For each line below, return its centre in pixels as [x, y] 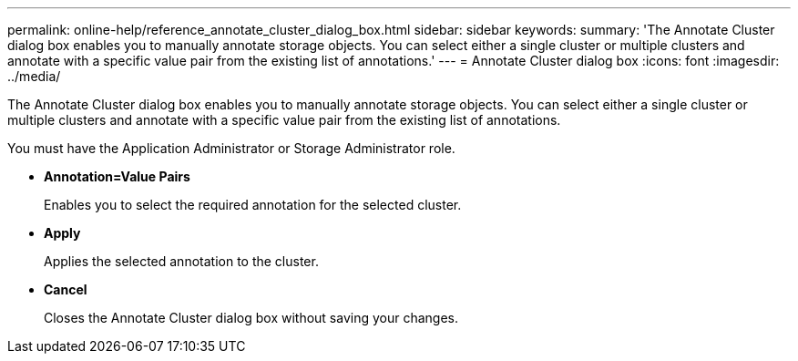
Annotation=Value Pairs [117, 176]
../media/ [34, 76]
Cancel [66, 289]
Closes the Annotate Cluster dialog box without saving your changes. [251, 318]
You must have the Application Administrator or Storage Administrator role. [231, 148]
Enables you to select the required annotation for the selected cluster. [253, 205]
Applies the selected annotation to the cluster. [181, 261]
